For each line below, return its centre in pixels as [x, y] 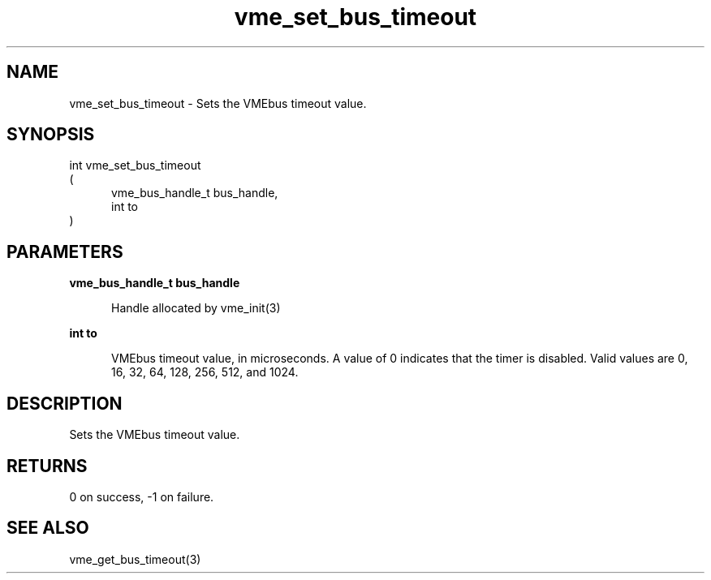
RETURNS [47, 466]
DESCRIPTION [65, 403]
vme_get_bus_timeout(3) [135, 559]
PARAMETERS [65, 251]
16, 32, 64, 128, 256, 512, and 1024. [205, 372]
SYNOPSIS [51, 135]
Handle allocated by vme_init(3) [196, 308]
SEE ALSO [48, 528]
